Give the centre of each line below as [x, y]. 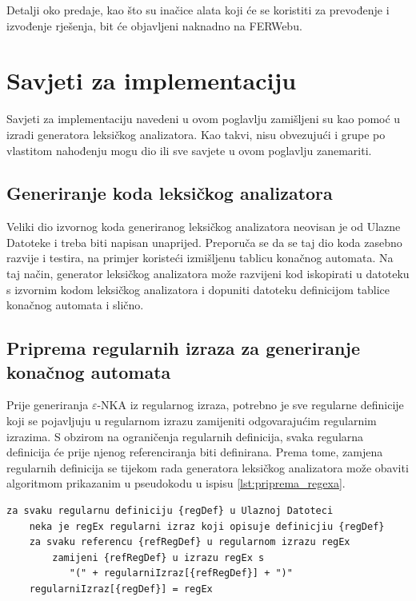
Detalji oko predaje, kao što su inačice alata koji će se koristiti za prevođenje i [198, 10]
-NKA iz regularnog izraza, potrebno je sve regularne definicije [250, 405]
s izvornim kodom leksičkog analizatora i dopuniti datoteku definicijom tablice [198, 289]
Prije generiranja [48, 405]
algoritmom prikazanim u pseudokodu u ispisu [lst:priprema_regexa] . [176, 483]
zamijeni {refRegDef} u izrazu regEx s [158, 557]
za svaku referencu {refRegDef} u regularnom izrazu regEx [190, 542]
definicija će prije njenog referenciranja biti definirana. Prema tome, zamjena [195, 452]
